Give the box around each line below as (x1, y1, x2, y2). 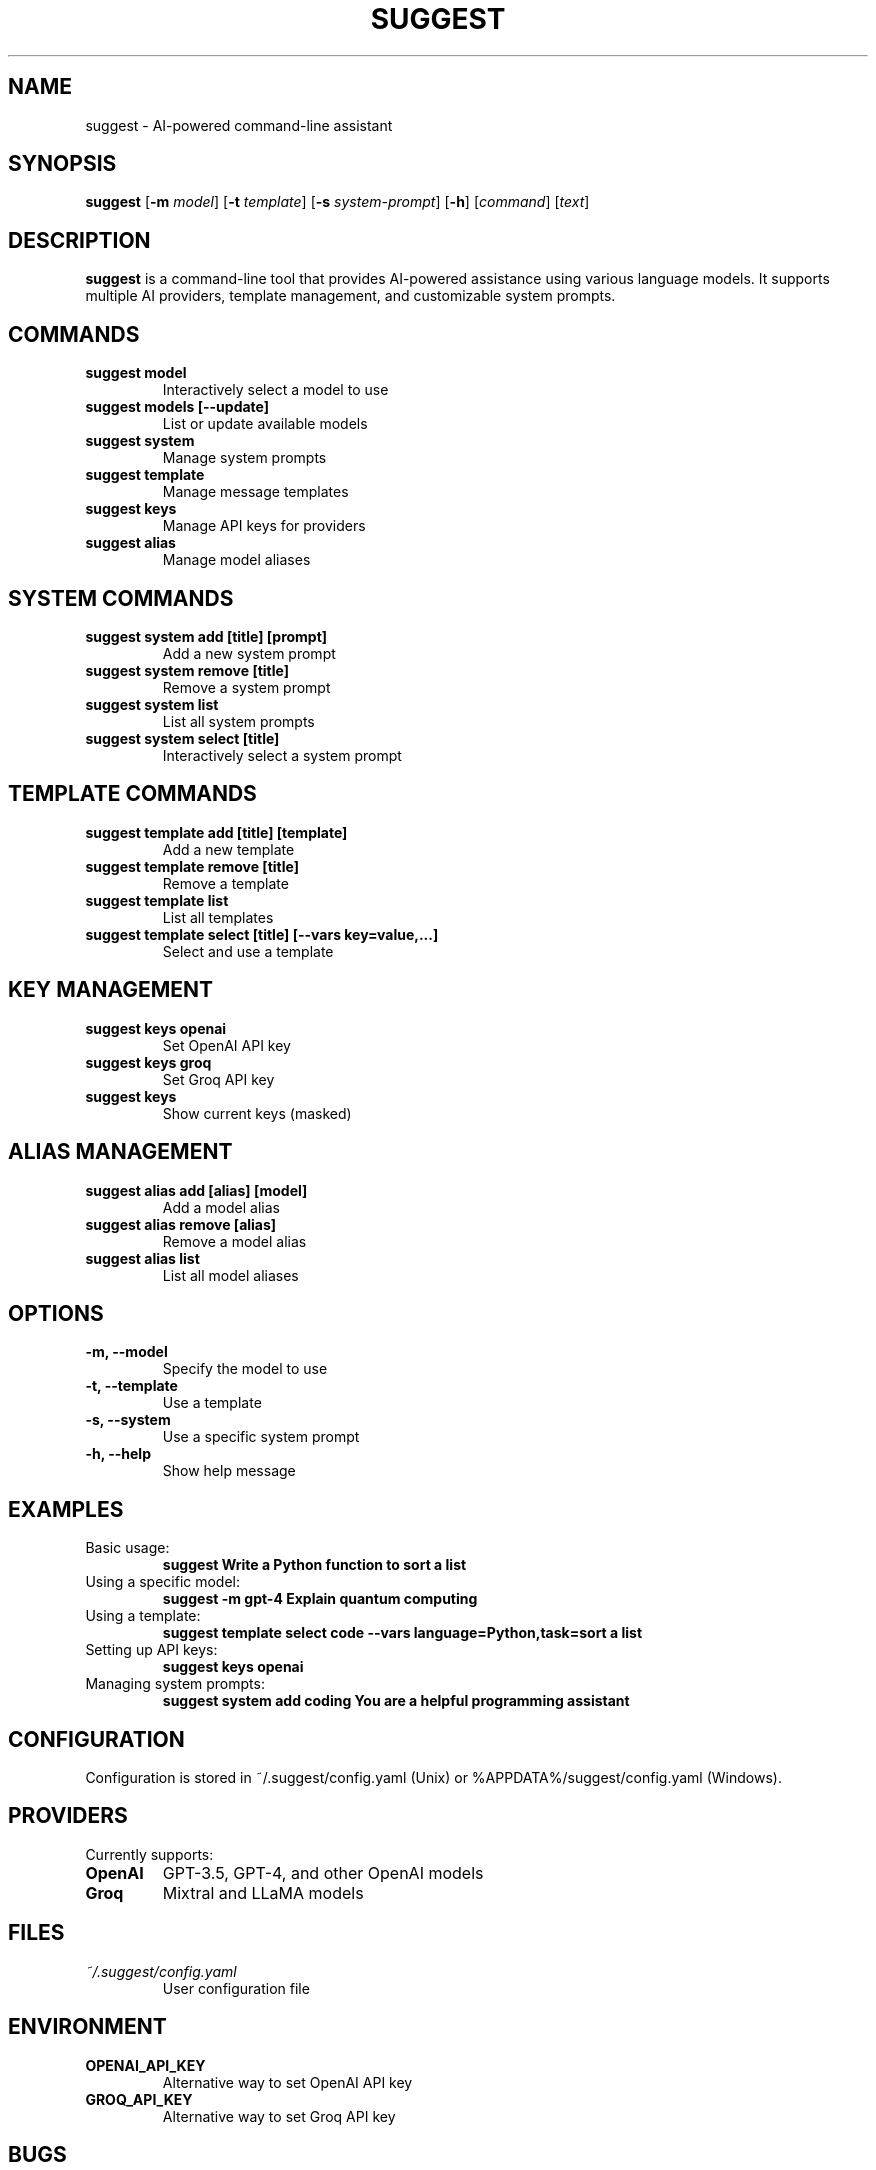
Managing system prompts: (85, 1675, 265, 1693)
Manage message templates (162, 483, 349, 501)
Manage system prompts (162, 449, 327, 467)
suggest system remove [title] (85, 661, 289, 679)
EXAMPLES (8, 1496, 124, 1522)
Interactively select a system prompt (162, 746, 402, 764)
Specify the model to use (162, 1360, 328, 1378)
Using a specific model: (85, 1573, 241, 1591)
